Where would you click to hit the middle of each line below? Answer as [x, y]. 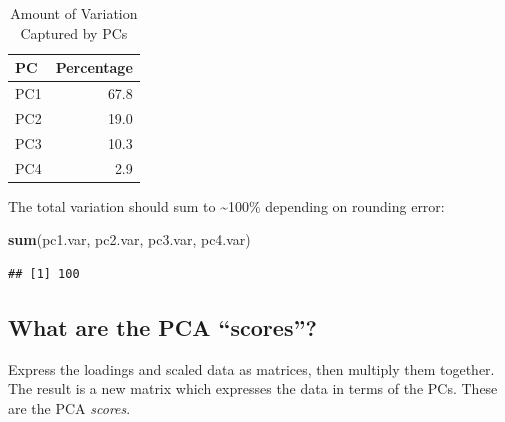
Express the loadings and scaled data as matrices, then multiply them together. [251, 368]
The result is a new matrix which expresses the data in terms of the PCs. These [253, 388]
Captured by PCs [74, 32]
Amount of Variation [74, 13]
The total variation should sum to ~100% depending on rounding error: [226, 205]
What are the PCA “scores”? [162, 326]
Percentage [94, 67]
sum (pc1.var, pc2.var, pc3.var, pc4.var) [129, 239]
